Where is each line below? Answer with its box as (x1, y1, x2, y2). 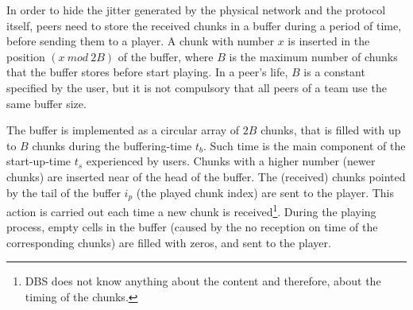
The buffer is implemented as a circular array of (6, 122, 240, 138)
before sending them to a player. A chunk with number (6, 33, 274, 49)
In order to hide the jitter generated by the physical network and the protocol (6, 2, 386, 17)
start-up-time (6, 153, 71, 169)
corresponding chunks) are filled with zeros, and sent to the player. (6, 234, 331, 250)
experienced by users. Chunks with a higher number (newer (86, 153, 376, 169)
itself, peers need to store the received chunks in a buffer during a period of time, (6, 17, 402, 33)
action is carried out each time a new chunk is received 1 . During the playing (6, 200, 376, 219)
